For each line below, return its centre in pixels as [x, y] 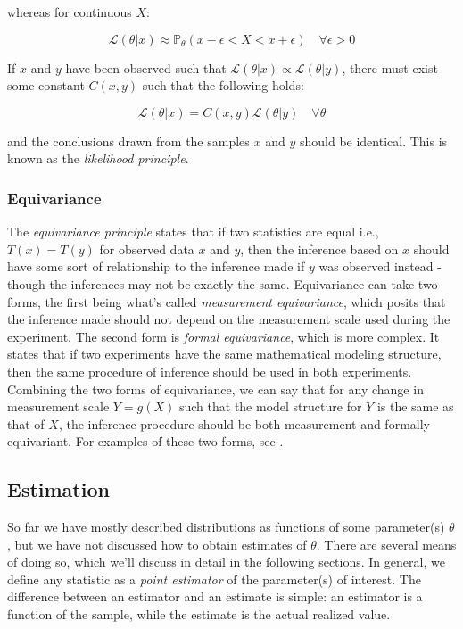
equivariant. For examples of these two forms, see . [145, 441]
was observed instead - [380, 266]
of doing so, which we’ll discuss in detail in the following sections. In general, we [226, 562]
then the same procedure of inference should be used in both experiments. [210, 371]
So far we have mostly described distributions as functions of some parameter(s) [226, 527]
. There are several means [386, 544]
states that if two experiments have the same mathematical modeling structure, [224, 354]
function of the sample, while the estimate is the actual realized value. [199, 614]
